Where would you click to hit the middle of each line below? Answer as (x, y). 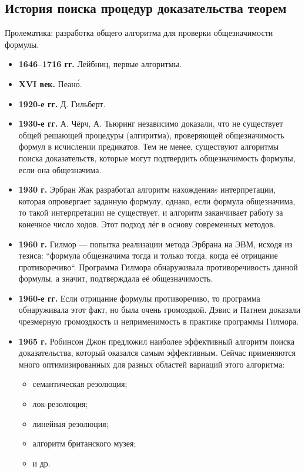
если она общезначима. (60, 169)
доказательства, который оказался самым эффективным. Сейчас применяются (157, 353)
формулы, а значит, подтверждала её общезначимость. (116, 278)
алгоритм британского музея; (84, 443)
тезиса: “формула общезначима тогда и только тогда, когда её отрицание (148, 255)
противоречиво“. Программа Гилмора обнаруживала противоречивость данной (158, 267)
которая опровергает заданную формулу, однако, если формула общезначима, (157, 201)
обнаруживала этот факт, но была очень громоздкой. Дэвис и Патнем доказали (160, 310)
